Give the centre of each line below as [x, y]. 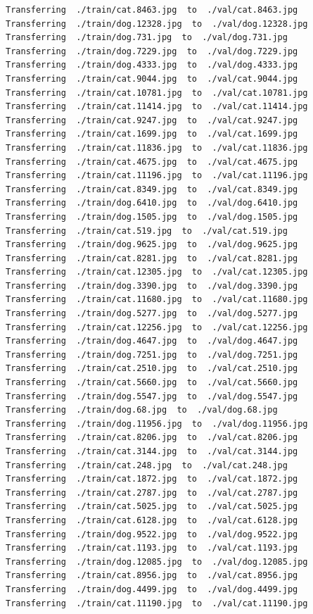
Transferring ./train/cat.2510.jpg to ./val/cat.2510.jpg [152, 369]
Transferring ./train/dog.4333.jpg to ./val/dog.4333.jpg [152, 65]
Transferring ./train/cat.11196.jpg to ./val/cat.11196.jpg [157, 176]
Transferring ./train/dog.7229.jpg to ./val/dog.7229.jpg [152, 51]
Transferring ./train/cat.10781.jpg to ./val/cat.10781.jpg [157, 93]
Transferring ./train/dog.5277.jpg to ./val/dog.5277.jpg [152, 314]
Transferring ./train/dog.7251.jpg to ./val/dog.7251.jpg [152, 355]
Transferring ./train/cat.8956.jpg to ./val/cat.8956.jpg [152, 576]
